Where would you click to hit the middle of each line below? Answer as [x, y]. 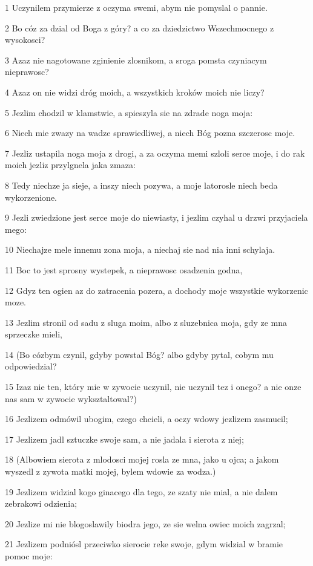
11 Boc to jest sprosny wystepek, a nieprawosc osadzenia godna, [124, 269]
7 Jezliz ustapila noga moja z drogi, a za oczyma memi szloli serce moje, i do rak [155, 153]
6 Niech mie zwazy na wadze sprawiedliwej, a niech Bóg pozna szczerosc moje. [150, 133]
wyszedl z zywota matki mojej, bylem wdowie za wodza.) [110, 471]
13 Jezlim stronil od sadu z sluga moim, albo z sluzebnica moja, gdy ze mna [146, 322]
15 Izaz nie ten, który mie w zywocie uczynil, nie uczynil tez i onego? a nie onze [153, 387]
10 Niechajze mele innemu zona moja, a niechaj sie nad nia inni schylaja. [140, 249]
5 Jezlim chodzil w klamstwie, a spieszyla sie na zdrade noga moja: [129, 112]
